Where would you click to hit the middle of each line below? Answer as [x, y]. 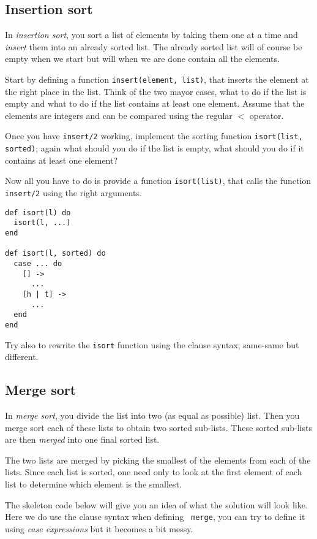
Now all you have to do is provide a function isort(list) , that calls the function [158, 181]
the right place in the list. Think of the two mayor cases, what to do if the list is [156, 91]
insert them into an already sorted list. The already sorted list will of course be [154, 46]
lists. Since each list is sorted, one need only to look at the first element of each [154, 472]
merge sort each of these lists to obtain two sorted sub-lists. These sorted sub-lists [158, 427]
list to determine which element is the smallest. [93, 484]
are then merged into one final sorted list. [82, 439]
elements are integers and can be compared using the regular [119, 115]
